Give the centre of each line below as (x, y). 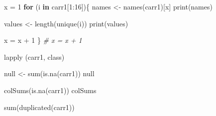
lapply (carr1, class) (34, 57)
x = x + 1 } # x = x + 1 (43, 40)
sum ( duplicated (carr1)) (39, 107)
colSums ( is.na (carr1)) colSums (50, 90)
